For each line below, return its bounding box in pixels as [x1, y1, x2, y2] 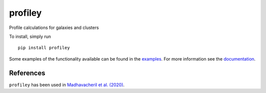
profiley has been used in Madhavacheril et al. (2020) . [9, 82, 125, 88]
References [9, 69, 45, 77]
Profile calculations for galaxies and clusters [9, 25, 99, 31]
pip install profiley [18, 45, 70, 51]
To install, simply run [9, 33, 51, 39]
